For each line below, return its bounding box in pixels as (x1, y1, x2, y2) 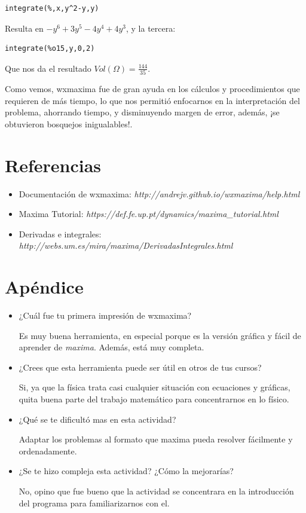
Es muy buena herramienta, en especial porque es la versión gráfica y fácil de (19, 329, 301, 341)
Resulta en (5, 22, 44, 34)
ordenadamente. (19, 444, 77, 457)
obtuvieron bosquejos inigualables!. (5, 117, 133, 130)
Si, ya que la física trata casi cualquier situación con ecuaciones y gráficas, (19, 381, 290, 393)
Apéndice (5, 274, 84, 299)
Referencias (5, 152, 102, 177)
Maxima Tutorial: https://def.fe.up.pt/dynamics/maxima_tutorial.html (19, 207, 279, 220)
